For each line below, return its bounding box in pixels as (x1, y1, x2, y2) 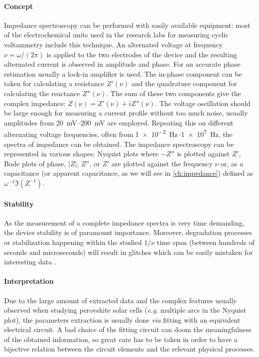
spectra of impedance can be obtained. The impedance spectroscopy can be (4, 138, 234, 149)
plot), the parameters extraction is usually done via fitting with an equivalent (4, 314, 241, 325)
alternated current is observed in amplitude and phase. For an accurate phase (4, 59, 241, 69)
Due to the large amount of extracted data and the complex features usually (4, 295, 237, 305)
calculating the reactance (4, 88, 80, 98)
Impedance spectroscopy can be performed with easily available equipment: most (4, 19, 251, 30)
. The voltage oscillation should (155, 98, 251, 108)
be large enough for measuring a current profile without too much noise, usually (4, 108, 248, 118)
